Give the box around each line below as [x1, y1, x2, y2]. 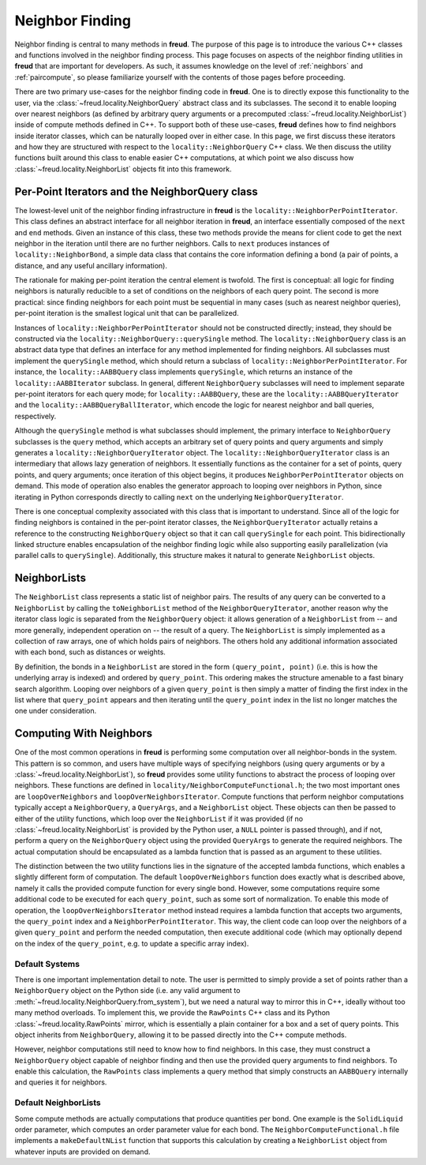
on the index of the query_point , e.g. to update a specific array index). [14, 938, 249, 948]
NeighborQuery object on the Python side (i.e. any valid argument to [14, 986, 241, 995]
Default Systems [14, 958, 80, 969]
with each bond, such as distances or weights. [14, 647, 166, 657]
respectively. [14, 411, 57, 421]
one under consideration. [14, 706, 97, 716]
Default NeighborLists [14, 1097, 102, 1108]
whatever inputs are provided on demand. [14, 1147, 151, 1156]
